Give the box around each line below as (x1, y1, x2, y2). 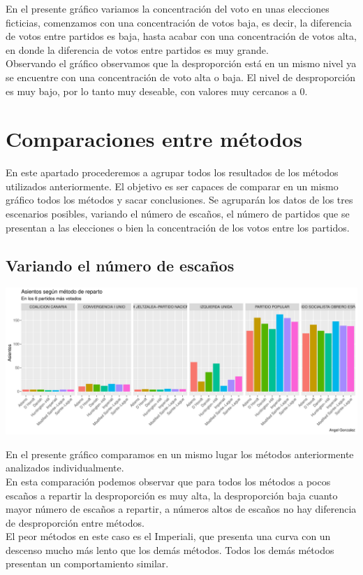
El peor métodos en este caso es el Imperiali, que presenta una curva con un (6, 529, 331, 544)
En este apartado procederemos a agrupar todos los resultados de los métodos (6, 165, 339, 180)
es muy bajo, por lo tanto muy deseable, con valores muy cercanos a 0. (6, 83, 308, 98)
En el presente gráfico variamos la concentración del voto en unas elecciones (6, 1, 329, 15)
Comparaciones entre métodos (6, 125, 302, 153)
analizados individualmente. (6, 460, 124, 475)
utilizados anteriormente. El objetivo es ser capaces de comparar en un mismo (6, 178, 339, 193)
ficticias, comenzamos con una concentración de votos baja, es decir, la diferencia (6, 15, 352, 29)
